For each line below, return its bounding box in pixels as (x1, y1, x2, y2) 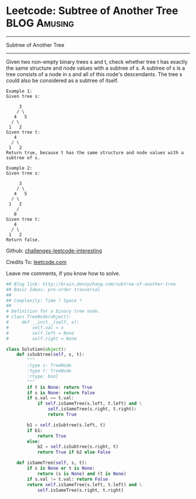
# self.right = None (6, 336, 77, 341)
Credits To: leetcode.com (6, 258, 67, 265)
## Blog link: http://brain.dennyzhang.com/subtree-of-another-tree (6, 281, 176, 287)
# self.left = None (6, 330, 75, 336)
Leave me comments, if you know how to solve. (6, 269, 121, 276)
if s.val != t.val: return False (27, 476, 108, 482)
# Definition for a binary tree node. (6, 309, 100, 315)
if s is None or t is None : (27, 466, 95, 471)
